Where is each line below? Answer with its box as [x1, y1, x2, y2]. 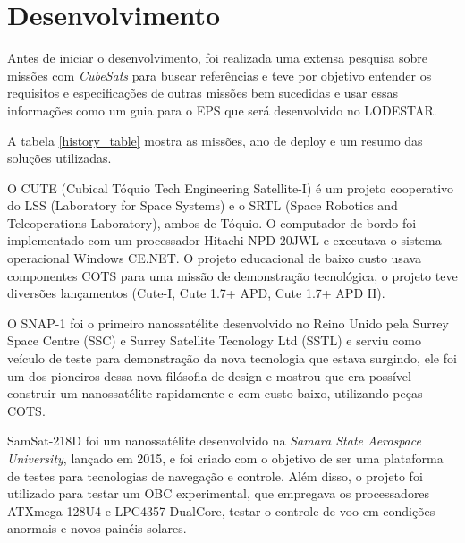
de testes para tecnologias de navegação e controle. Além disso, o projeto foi [7, 466, 423, 485]
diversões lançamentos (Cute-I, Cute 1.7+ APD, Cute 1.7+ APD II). [7, 284, 385, 302]
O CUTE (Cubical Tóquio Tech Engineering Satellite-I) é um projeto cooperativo [7, 178, 454, 197]
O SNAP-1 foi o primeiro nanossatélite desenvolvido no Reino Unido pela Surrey [7, 313, 449, 332]
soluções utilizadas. [7, 148, 112, 167]
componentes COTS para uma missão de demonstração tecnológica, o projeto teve [7, 266, 458, 284]
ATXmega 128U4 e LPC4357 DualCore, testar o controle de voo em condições [7, 501, 435, 520]
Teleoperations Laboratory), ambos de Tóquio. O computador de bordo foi [7, 213, 417, 232]
